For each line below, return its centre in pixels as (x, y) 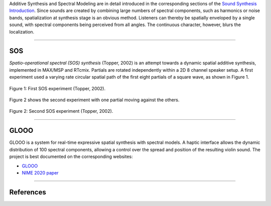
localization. (22, 32)
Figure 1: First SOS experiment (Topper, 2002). (57, 88)
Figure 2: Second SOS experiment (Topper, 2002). (61, 111)
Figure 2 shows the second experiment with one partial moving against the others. (94, 100)
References (28, 192)
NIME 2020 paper (40, 172)
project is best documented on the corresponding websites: (71, 157)
